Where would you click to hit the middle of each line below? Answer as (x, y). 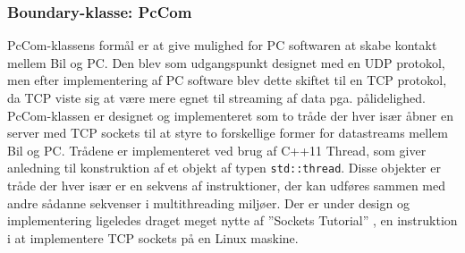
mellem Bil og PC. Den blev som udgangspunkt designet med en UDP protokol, (226, 62)
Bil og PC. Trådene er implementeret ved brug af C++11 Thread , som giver (217, 150)
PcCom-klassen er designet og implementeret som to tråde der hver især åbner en (230, 115)
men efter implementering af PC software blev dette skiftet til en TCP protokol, (227, 80)
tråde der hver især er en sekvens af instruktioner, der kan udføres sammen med (227, 186)
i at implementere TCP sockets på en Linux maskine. (153, 237)
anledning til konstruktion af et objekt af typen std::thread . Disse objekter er (224, 168)
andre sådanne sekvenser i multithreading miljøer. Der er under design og (208, 202)
